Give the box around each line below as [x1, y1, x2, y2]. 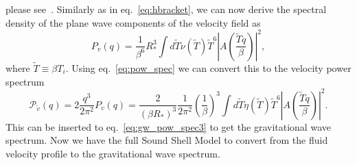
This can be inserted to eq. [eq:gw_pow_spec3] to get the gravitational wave [5, 119, 331, 134]
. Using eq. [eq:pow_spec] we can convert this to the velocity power [65, 60, 352, 75]
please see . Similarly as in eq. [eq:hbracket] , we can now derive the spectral [5, 2, 327, 16]
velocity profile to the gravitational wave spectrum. [5, 146, 220, 160]
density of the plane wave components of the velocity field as [5, 15, 261, 29]
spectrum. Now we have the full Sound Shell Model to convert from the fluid [5, 133, 328, 147]
